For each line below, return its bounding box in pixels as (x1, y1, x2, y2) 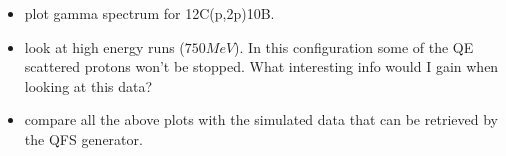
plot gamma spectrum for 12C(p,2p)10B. (24, 3, 275, 23)
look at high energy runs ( (24, 36, 185, 57)
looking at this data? (24, 75, 153, 96)
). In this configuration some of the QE (234, 36, 474, 57)
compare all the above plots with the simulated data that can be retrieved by (24, 109, 498, 130)
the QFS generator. (24, 128, 143, 149)
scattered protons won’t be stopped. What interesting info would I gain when (24, 56, 499, 77)
